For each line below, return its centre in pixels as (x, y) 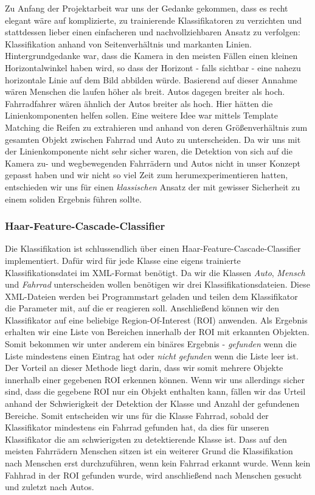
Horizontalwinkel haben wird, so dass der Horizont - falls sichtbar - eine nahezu (153, 67)
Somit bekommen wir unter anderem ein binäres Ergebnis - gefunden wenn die (151, 344)
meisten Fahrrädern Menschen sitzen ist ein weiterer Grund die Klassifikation (149, 451)
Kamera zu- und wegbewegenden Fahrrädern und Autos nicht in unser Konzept (153, 163)
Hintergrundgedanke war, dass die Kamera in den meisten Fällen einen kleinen (151, 56)
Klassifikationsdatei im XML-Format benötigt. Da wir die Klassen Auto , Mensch (155, 272)
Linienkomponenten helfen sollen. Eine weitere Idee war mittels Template (141, 115)
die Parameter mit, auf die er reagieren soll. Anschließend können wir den (142, 308)
